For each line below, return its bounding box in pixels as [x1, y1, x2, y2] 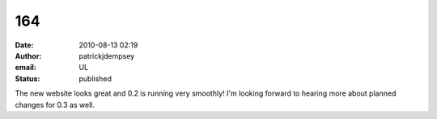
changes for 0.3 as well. [15, 100, 95, 109]
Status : [15, 73, 40, 84]
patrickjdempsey [78, 51, 135, 60]
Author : [15, 51, 42, 60]
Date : [15, 40, 34, 50]
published [78, 73, 112, 84]
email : [15, 63, 36, 72]
